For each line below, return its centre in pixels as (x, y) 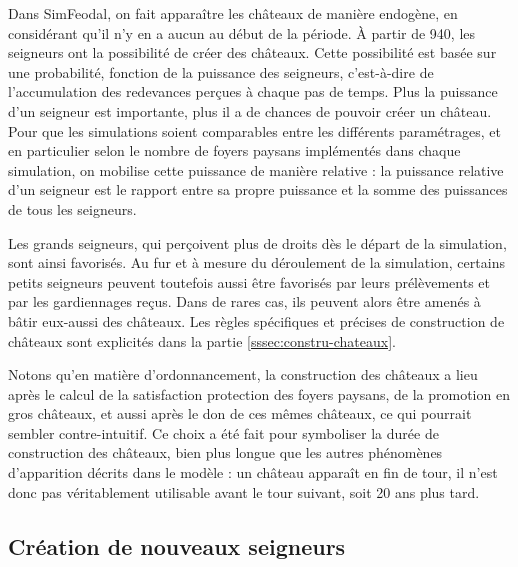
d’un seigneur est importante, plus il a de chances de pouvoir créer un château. (250, 110)
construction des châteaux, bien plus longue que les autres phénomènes (225, 452)
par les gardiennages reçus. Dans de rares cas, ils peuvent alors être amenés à (244, 301)
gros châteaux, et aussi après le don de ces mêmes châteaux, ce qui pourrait (240, 413)
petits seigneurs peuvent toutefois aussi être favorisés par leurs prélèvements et (249, 281)
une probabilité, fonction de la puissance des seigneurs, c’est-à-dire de (221, 71)
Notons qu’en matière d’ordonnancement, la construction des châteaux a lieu (243, 374)
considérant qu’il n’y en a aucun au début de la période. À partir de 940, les (242, 32)
